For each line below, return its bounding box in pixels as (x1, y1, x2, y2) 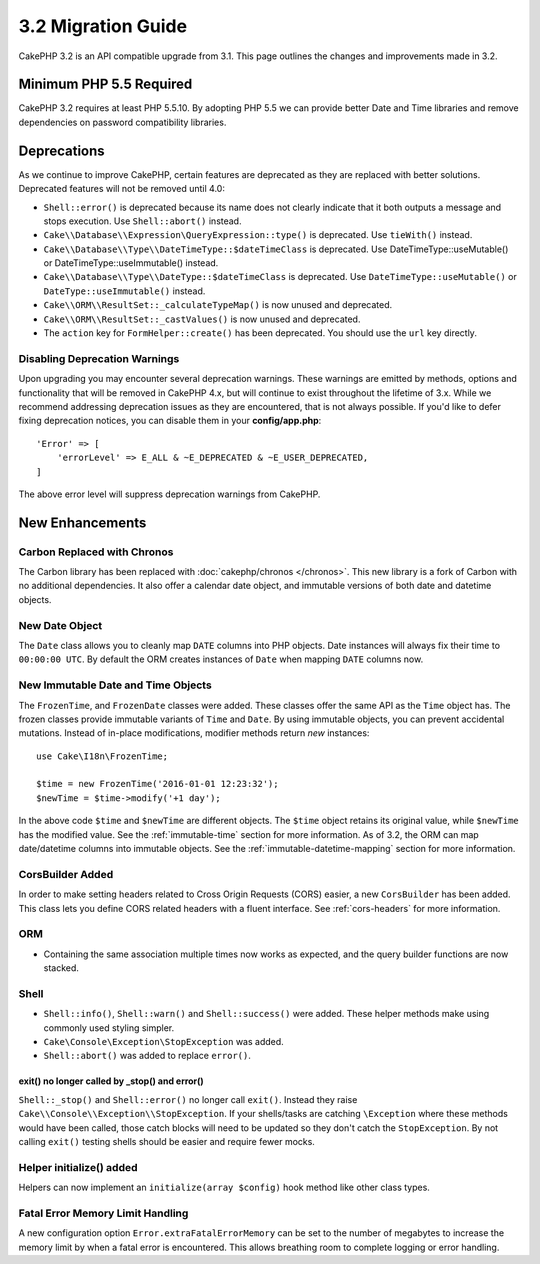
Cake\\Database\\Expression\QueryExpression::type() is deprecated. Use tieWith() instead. (43, 229, 473, 241)
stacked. (43, 962, 80, 974)
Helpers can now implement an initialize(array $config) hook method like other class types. (18, 1181, 430, 1194)
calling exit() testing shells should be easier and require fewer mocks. (18, 1135, 315, 1147)
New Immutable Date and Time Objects (18, 678, 212, 692)
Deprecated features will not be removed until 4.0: (18, 183, 225, 195)
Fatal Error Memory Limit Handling (18, 1206, 189, 1220)
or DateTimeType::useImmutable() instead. (43, 257, 219, 269)
